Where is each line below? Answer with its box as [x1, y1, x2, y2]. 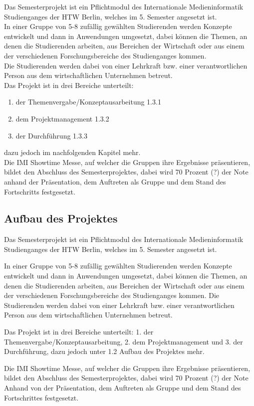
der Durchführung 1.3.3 [15, 130, 87, 140]
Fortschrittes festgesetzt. [4, 392, 79, 402]
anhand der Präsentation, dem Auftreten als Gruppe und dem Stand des [4, 176, 226, 186]
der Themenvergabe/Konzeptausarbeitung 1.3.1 [15, 96, 161, 107]
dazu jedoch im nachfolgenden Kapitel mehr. [4, 147, 141, 157]
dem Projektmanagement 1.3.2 [15, 113, 109, 123]
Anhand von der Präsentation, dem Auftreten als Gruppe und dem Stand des [4, 382, 241, 393]
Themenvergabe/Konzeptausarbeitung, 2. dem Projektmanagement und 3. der [4, 336, 243, 346]
